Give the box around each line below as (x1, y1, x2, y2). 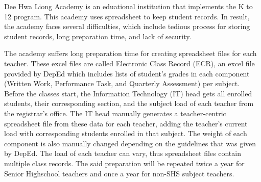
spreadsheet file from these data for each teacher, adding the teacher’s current (4, 118, 248, 128)
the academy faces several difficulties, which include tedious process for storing (4, 21, 250, 32)
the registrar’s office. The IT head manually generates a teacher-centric (4, 108, 226, 118)
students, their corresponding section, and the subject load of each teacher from (4, 98, 254, 109)
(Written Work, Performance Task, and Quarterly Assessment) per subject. (4, 78, 240, 89)
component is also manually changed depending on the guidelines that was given (4, 138, 256, 148)
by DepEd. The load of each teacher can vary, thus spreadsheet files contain (4, 148, 241, 159)
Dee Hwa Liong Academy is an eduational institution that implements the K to (4, 1, 253, 11)
